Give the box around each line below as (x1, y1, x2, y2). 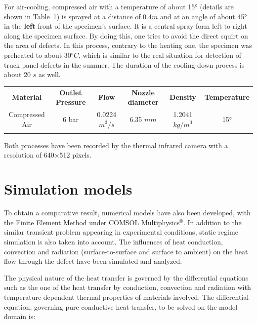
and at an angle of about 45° (160, 11, 247, 21)
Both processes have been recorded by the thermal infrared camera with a (4, 140, 228, 150)
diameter (128, 97, 159, 107)
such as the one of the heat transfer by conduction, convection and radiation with (4, 282, 251, 292)
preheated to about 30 (4, 49, 71, 60)
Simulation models (4, 179, 132, 199)
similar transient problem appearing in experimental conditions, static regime (4, 227, 238, 237)
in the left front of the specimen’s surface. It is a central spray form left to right (4, 21, 247, 31)
